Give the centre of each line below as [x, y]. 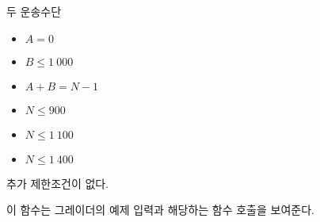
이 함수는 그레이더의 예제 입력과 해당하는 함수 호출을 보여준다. [160, 210]
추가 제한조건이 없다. [58, 183]
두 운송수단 [34, 11]
